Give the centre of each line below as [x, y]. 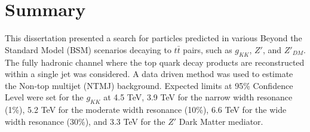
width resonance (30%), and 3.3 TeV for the [85, 121]
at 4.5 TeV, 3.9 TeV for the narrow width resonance [198, 97]
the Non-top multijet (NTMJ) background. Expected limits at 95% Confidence [149, 85]
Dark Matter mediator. [221, 121]
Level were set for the [44, 97]
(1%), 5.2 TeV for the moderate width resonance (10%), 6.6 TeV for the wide [146, 110]
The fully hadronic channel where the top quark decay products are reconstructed [155, 62]
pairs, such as [208, 49]
